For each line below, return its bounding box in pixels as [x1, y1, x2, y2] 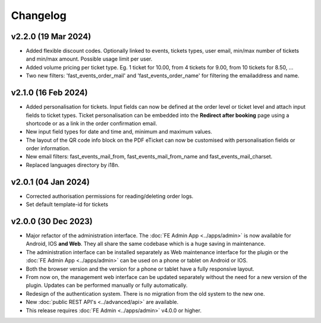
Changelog [11, 9, 67, 22]
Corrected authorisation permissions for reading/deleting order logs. [26, 192, 194, 199]
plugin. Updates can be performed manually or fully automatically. [26, 282, 188, 289]
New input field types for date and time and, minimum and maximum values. [26, 128, 212, 135]
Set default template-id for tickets [26, 201, 108, 208]
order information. [26, 145, 71, 152]
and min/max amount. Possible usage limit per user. [26, 55, 153, 62]
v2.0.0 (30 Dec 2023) [11, 216, 93, 226]
